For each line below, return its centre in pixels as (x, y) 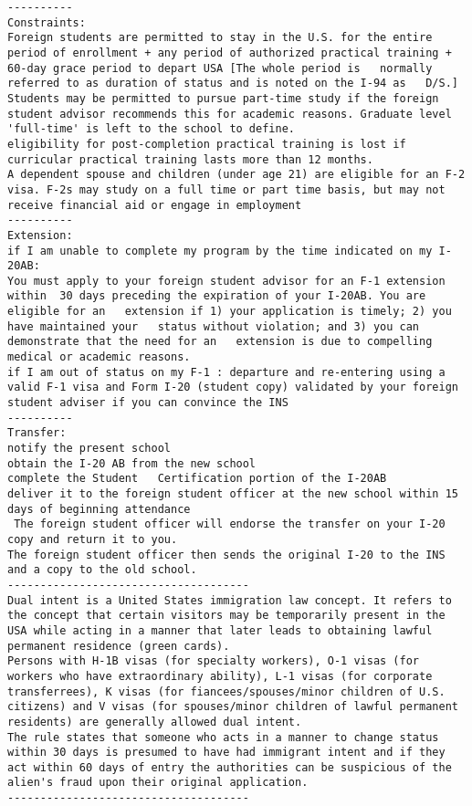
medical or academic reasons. (99, 357)
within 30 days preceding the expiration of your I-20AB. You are (217, 296)
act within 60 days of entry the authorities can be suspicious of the (230, 767)
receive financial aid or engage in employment (155, 205)
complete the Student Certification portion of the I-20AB (197, 479)
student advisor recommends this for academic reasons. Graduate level (230, 114)
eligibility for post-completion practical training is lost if (207, 144)
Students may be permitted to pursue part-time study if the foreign (223, 98)
